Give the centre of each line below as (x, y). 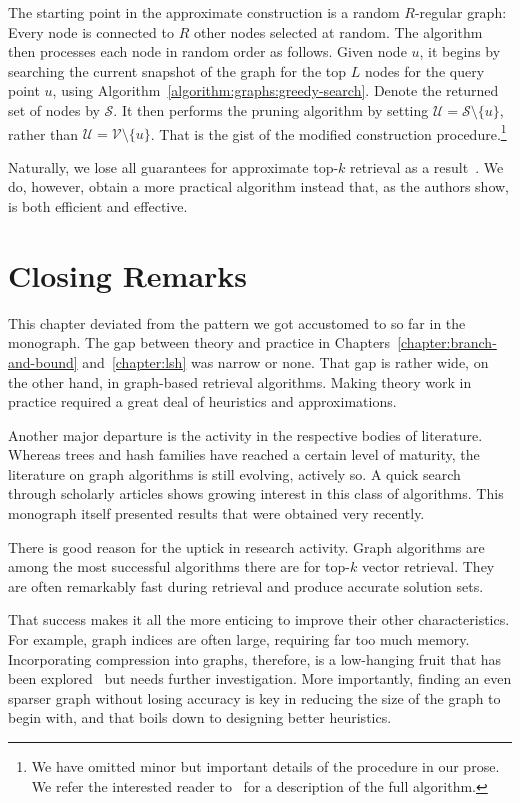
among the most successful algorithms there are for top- (179, 566)
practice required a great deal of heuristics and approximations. (202, 401)
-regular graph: (460, 12)
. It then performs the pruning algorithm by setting (271, 109)
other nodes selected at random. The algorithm (338, 31)
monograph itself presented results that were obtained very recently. (216, 513)
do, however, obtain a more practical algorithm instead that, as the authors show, (259, 186)
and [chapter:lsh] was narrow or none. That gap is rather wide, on (285, 361)
